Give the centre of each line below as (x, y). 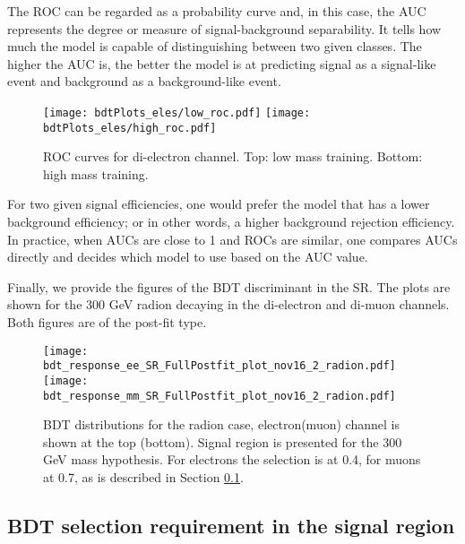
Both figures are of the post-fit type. (107, 322)
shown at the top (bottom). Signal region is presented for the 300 (223, 441)
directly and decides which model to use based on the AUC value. (188, 257)
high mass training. (96, 173)
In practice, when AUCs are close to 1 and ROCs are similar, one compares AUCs (232, 239)
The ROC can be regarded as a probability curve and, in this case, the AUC (217, 11)
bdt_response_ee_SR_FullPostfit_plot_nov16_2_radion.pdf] (220, 366)
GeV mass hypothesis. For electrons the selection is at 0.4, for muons (232, 459)
